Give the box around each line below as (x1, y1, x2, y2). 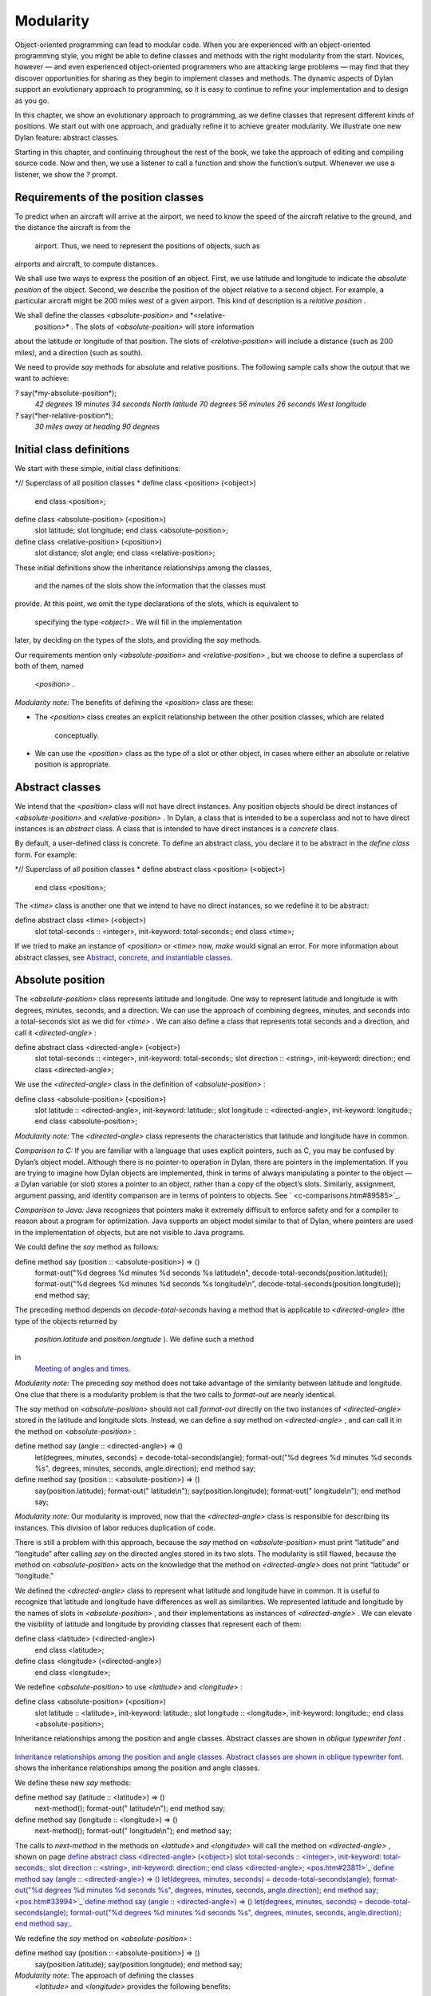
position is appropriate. (34, 759, 111, 770)
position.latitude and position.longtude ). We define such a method (34, 1334, 255, 1344)
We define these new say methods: (14, 1777, 132, 1788)
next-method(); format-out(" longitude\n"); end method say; (34, 1826, 232, 1836)
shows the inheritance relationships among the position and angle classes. (14, 1763, 260, 1772)
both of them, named (14, 661, 84, 671)
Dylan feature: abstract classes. (14, 133, 120, 142)
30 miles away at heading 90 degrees (34, 422, 160, 431)
